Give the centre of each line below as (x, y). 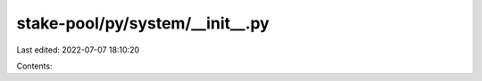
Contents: (34, 66)
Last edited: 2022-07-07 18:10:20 (78, 50)
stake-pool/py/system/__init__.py (143, 23)
